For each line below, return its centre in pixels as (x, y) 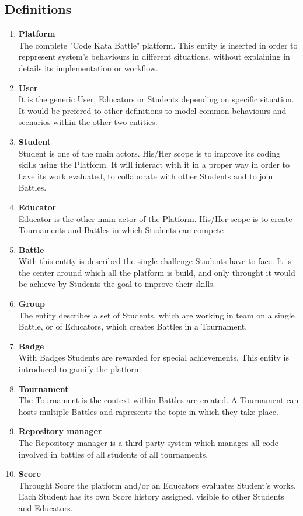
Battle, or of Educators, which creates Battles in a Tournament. (133, 326)
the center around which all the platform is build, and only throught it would (157, 272)
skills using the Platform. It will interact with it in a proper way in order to (154, 165)
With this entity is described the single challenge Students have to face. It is (155, 261)
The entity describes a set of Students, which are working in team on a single (156, 315)
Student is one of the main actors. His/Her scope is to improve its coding (149, 153)
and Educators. (46, 508)
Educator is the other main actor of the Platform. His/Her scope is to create (155, 218)
